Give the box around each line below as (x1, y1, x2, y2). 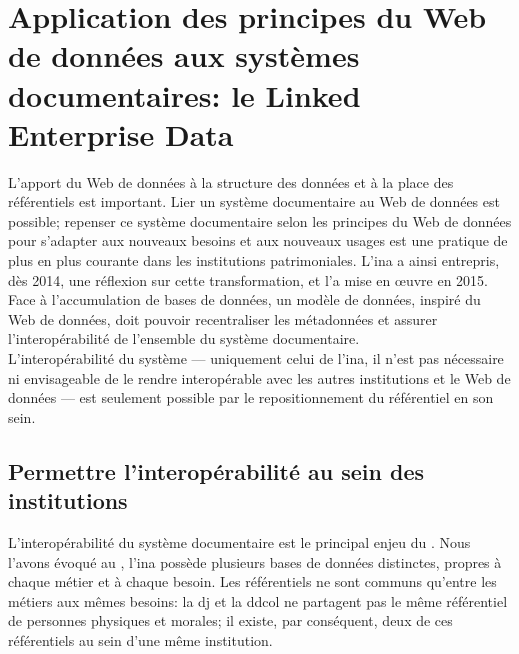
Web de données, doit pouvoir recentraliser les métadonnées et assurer (8, 308, 438, 329)
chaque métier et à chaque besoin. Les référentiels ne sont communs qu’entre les (8, 571, 497, 592)
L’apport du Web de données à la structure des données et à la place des (8, 171, 454, 192)
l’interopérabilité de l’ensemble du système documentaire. (8, 328, 360, 349)
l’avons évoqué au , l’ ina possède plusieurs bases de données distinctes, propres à (8, 551, 502, 572)
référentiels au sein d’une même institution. (8, 629, 273, 650)
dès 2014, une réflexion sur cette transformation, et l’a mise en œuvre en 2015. (8, 269, 488, 290)
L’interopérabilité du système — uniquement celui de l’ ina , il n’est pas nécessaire (8, 348, 504, 369)
